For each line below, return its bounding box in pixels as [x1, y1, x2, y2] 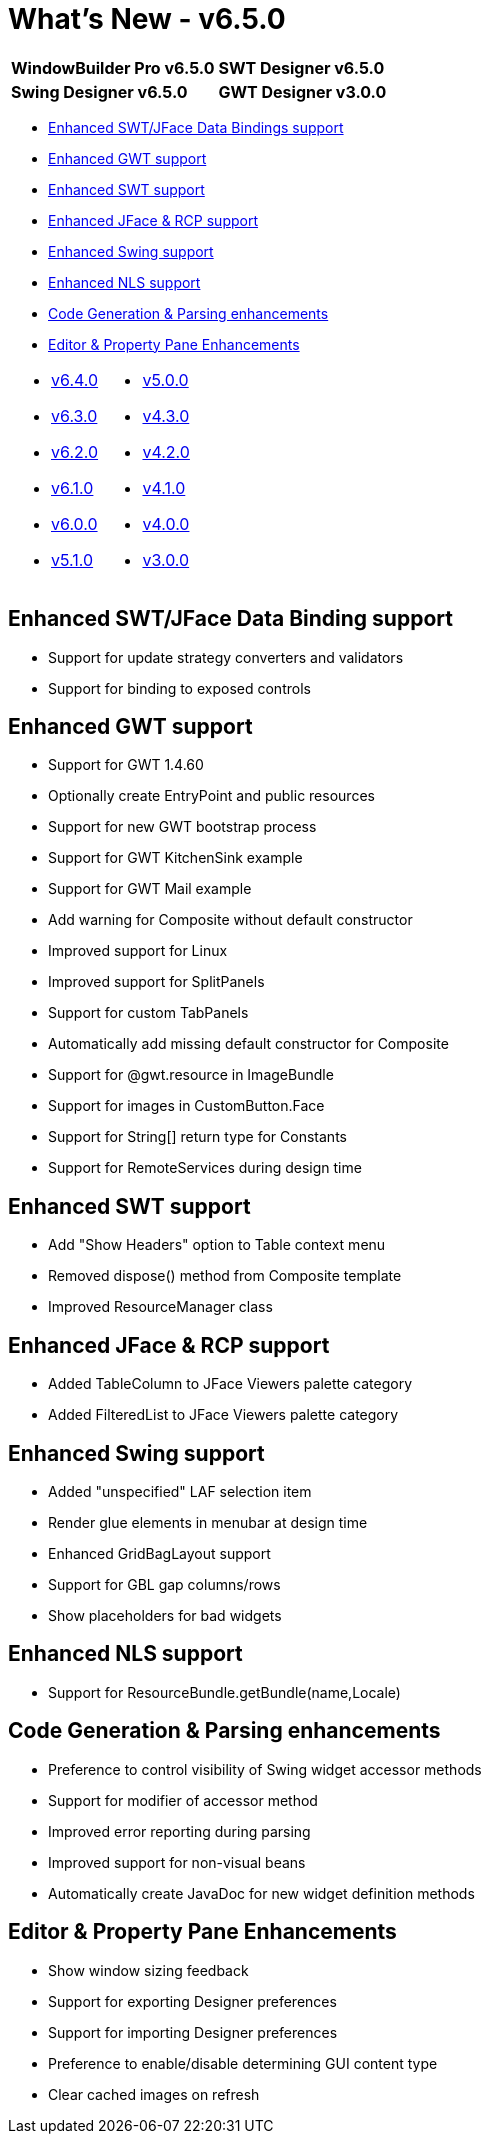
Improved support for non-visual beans [48, 1853, 306, 1871]
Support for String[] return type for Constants [48, 1128, 347, 1146]
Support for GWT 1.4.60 [48, 756, 204, 774]
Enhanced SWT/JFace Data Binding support [8, 606, 453, 632]
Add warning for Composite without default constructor [48, 911, 413, 929]
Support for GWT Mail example [48, 880, 252, 898]
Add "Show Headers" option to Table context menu [48, 1236, 386, 1254]
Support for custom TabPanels [48, 1004, 249, 1022]
